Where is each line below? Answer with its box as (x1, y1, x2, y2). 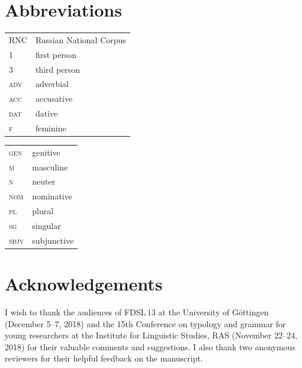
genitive (32, 146, 60, 158)
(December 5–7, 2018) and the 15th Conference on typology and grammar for (5, 317, 286, 330)
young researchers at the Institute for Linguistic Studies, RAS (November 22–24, (5, 329, 298, 341)
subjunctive (32, 234, 74, 246)
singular (32, 219, 61, 231)
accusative (35, 92, 73, 105)
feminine (35, 121, 66, 134)
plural (32, 205, 54, 217)
